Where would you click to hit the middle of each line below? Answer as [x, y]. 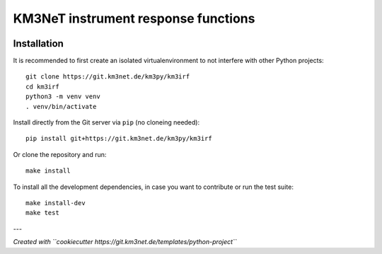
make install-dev [56, 203]
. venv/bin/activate [61, 106]
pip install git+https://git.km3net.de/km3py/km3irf [119, 139]
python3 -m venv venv [63, 97]
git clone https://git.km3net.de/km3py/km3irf [108, 77]
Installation [38, 44]
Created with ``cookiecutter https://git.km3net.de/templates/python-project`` [125, 242]
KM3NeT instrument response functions [134, 18]
